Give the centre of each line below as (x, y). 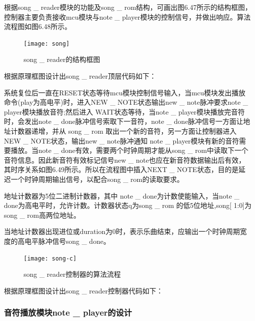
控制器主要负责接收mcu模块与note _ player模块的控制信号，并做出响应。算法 (127, 16)
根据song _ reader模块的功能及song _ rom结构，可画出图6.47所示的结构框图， (128, 7)
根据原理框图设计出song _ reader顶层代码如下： (80, 76)
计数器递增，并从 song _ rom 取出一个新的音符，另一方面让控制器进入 (124, 131)
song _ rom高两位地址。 (42, 215)
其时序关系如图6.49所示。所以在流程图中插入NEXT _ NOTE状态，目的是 (121, 169)
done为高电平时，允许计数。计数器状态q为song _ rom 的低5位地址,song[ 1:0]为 (128, 205)
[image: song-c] (50, 258)
